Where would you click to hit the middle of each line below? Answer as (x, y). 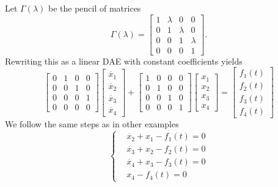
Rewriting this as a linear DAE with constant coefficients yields (124, 61)
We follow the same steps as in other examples (92, 124)
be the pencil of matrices (95, 8)
